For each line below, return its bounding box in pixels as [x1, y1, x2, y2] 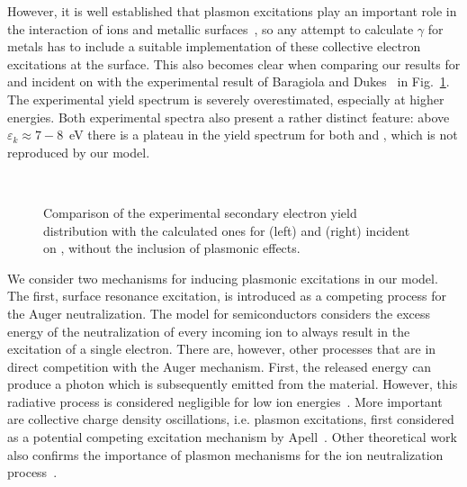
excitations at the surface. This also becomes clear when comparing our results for [7, 54, 461, 73]
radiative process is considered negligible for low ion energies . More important [7, 392, 443, 410]
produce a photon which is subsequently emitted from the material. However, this [7, 374, 458, 393]
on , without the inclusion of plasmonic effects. [43, 239, 301, 257]
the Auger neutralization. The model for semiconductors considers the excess [7, 303, 431, 322]
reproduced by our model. [7, 142, 150, 161]
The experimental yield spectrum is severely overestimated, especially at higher [7, 89, 445, 108]
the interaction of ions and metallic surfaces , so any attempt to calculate [7, 19, 414, 38]
